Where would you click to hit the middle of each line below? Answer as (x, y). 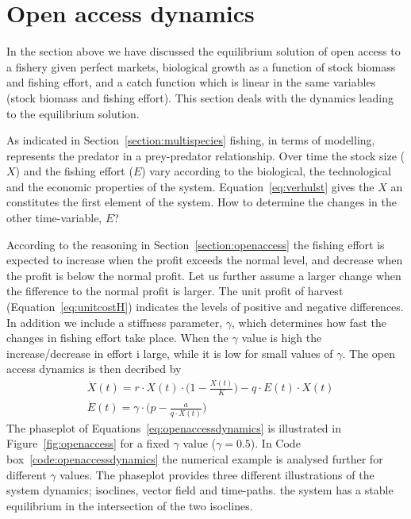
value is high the (282, 338)
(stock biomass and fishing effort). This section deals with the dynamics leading (200, 97)
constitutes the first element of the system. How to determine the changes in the (202, 202)
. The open (369, 353)
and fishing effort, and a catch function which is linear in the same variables (191, 82)
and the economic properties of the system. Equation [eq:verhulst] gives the (190, 186)
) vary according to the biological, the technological (266, 171)
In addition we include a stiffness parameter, (115, 322)
